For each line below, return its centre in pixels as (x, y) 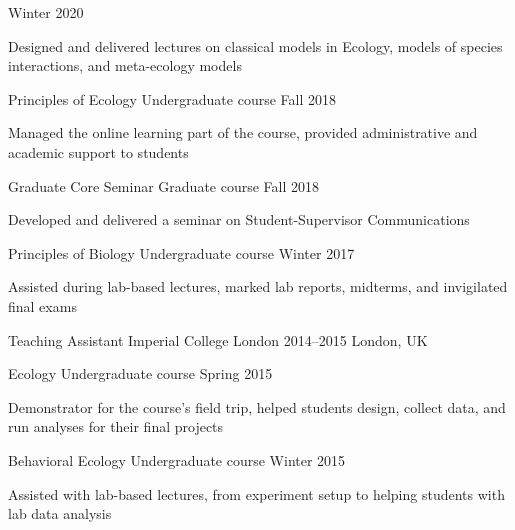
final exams (42, 305)
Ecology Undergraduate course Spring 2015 (140, 373)
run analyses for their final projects (116, 426)
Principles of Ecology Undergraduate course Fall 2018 (172, 98)
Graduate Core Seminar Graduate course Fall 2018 (164, 185)
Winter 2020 (46, 12)
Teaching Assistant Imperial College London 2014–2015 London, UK (218, 339)
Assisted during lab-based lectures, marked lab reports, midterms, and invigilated (258, 286)
